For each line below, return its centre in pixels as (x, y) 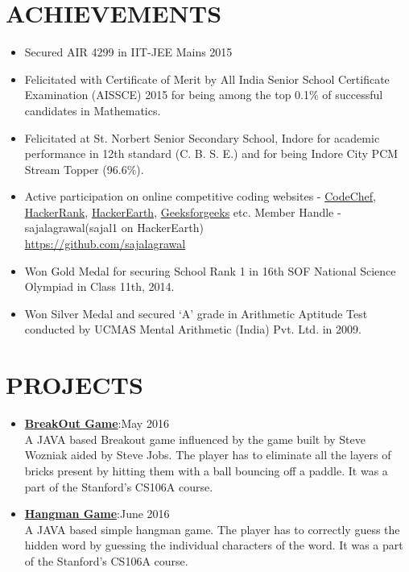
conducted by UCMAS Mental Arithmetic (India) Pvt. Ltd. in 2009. (193, 329)
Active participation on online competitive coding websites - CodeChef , (200, 196)
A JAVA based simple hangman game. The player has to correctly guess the (212, 529)
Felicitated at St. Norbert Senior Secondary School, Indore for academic (202, 137)
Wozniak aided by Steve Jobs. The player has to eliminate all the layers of (208, 455)
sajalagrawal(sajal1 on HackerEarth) (114, 228)
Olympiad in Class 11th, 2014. (99, 286)
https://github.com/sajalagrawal (105, 244)
